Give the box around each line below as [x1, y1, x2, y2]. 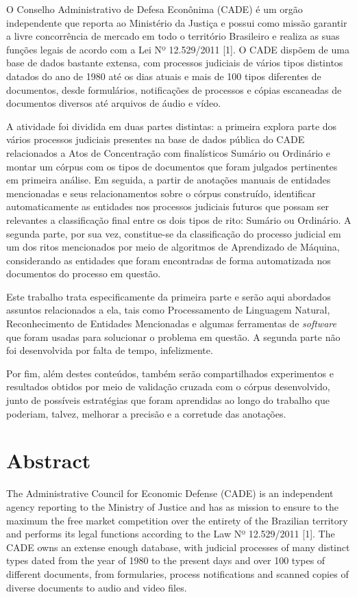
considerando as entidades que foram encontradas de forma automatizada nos [6, 253, 331, 267]
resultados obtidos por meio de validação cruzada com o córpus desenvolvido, [6, 379, 330, 394]
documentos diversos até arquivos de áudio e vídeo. [6, 96, 221, 110]
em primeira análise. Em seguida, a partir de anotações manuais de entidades [6, 173, 331, 187]
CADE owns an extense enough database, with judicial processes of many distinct [6, 539, 350, 554]
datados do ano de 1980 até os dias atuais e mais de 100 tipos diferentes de [6, 68, 321, 83]
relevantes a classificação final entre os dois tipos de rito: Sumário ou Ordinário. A [6, 212, 352, 227]
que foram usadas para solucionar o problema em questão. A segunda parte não [6, 329, 341, 344]
